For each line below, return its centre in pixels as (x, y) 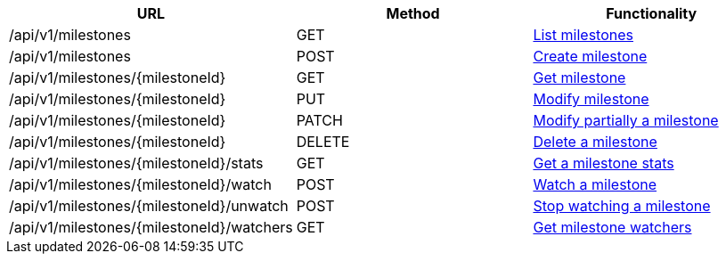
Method (413, 13)
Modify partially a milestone (626, 120)
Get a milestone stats (604, 163)
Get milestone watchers (612, 227)
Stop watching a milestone (622, 206)
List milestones (583, 35)
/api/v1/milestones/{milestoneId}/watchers (151, 227)
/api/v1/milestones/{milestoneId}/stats (136, 163)
